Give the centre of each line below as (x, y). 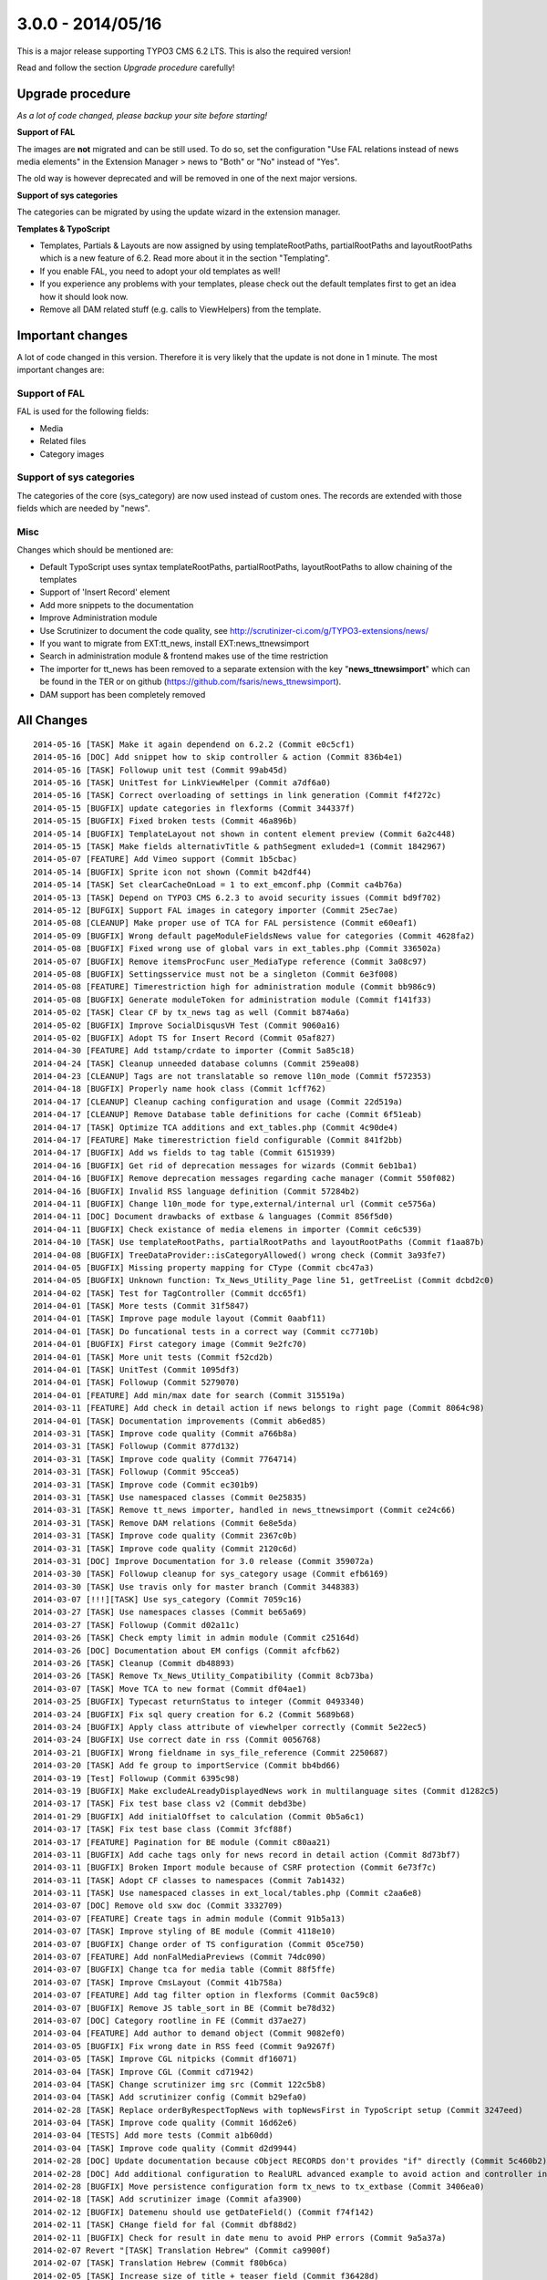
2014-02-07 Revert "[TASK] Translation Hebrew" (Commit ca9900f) (182, 2250)
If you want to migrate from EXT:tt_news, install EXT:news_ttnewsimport (175, 643)
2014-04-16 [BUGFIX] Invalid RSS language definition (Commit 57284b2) (196, 1191)
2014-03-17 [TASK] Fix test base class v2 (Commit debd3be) (170, 1804)
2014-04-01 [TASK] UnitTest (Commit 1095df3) (137, 1370)
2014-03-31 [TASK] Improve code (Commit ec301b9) (146, 1485)
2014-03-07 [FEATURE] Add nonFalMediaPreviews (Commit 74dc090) (180, 1957)
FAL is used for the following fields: (83, 411)
